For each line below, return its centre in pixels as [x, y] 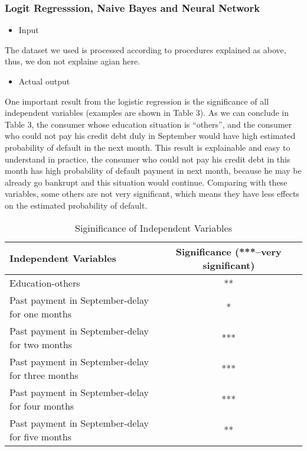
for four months [42, 405]
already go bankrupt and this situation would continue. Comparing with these [146, 182]
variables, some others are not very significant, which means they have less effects [152, 194]
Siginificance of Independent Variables [153, 228]
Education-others [45, 283]
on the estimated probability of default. [76, 205]
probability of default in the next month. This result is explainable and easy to [148, 147]
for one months [41, 313]
